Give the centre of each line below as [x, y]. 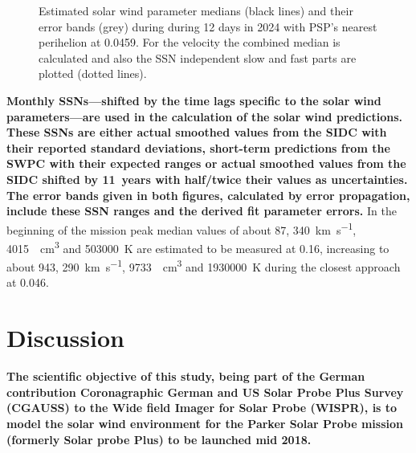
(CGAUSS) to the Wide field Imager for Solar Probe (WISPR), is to [202, 408]
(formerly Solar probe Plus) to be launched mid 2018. [159, 439]
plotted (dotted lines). [93, 73]
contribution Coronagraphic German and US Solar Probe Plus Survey [205, 392]
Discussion [65, 338]
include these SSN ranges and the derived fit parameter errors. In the [202, 211]
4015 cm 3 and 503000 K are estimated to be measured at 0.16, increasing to [198, 247]
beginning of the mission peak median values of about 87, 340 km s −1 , [181, 228]
